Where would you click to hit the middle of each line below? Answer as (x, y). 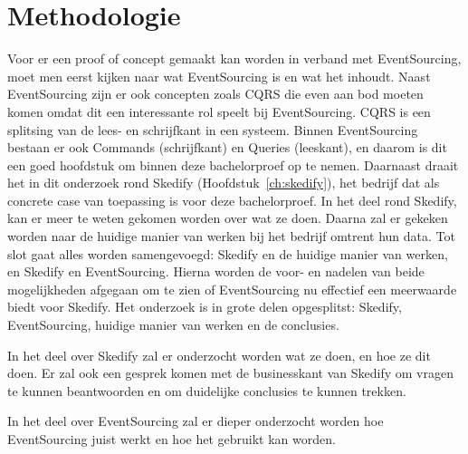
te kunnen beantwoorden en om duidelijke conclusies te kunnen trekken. (207, 390)
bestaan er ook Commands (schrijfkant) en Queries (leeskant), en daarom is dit (227, 147)
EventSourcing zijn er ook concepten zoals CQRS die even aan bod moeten (215, 94)
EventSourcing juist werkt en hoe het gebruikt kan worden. (172, 439)
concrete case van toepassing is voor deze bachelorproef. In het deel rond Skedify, (232, 200)
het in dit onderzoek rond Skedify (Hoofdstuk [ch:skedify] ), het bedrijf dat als (224, 183)
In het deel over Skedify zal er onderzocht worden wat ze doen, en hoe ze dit (219, 355)
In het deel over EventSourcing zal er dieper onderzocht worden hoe (196, 421)
